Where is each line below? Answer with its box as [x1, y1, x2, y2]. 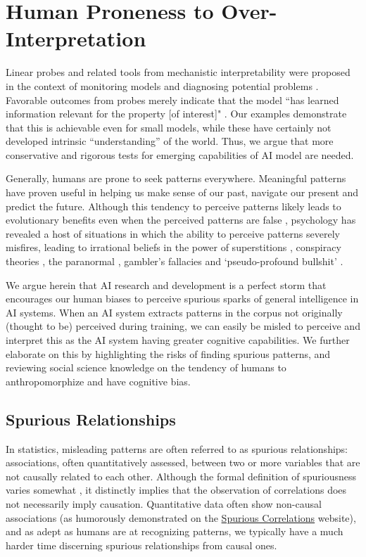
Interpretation [6, 24, 146, 53]
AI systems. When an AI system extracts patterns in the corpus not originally [6, 305, 343, 319]
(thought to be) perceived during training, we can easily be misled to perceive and [6, 319, 360, 333]
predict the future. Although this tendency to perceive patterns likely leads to [6, 198, 341, 213]
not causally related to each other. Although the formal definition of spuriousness [6, 468, 356, 483]
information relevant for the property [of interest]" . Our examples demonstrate [6, 106, 347, 121]
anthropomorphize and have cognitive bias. [6, 373, 191, 388]
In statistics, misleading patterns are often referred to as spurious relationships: [6, 441, 348, 456]
